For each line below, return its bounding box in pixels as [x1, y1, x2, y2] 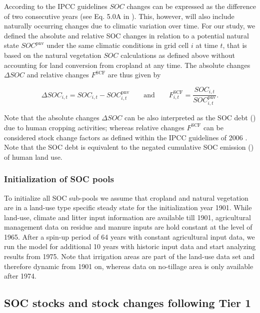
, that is [222, 40, 247, 50]
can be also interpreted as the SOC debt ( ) [124, 112, 256, 123]
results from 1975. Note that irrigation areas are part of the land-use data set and [4, 251, 255, 262]
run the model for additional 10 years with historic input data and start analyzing [4, 241, 256, 252]
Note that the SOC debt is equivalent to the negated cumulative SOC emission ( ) [4, 142, 254, 152]
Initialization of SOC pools [4, 173, 114, 185]
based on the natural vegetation [4, 49, 101, 60]
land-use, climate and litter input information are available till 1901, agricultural [4, 212, 251, 222]
